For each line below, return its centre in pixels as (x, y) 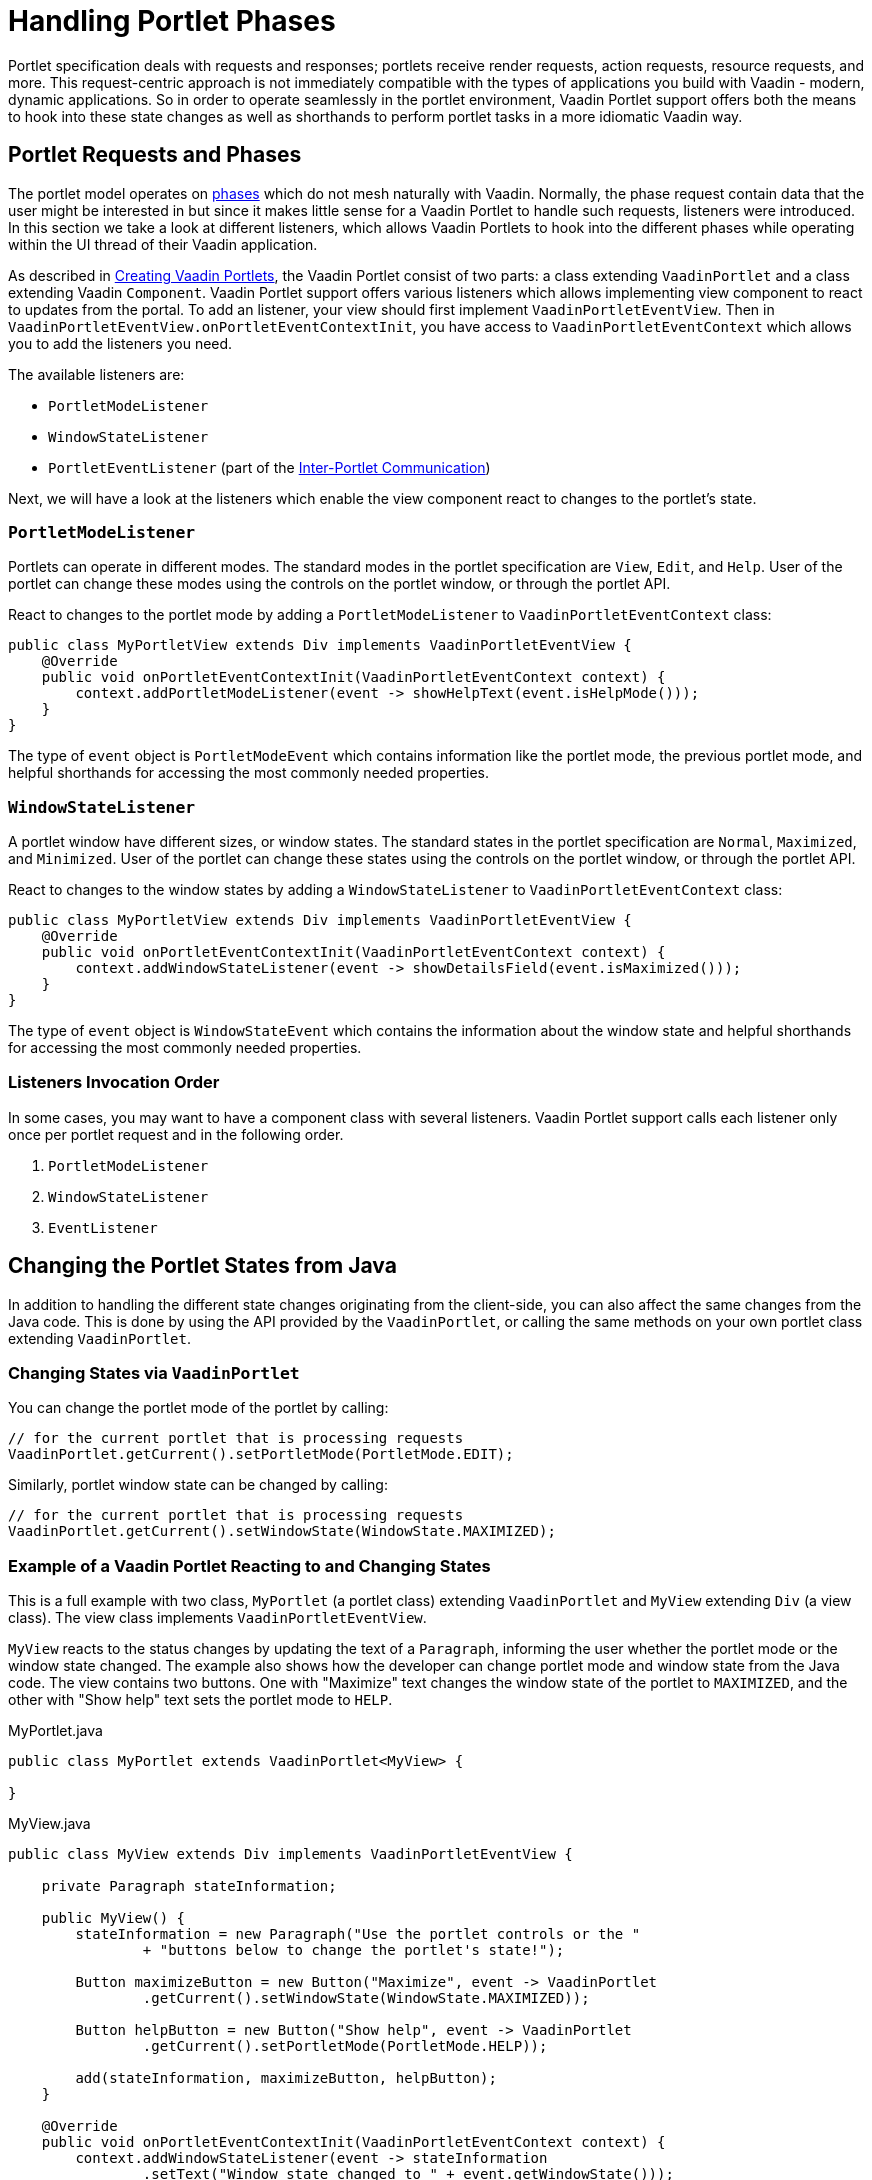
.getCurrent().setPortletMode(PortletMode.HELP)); (345, 2046)
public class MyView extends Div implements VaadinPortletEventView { (290, 1854)
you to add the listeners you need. (120, 343)
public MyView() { (113, 1918)
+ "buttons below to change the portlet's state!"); (353, 1950)
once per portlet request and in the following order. (176, 1134)
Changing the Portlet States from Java (202, 1266)
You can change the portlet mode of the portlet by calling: (198, 1408)
